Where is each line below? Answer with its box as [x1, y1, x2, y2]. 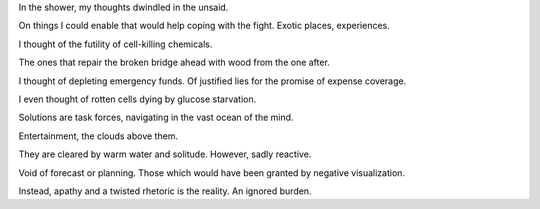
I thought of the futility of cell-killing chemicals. [18, 38, 213, 50]
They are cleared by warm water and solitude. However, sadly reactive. [18, 148, 312, 160]
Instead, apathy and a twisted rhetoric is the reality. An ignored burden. [18, 185, 312, 197]
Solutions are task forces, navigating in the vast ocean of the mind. [18, 111, 294, 124]
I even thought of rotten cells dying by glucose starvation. [18, 93, 257, 105]
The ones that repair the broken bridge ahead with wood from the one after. [18, 56, 330, 69]
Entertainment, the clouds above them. [18, 130, 179, 142]
